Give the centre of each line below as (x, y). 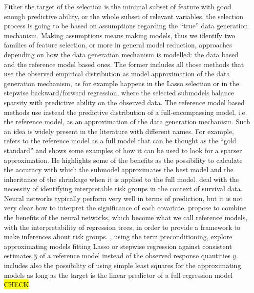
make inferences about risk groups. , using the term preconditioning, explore (118, 237)
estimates (18, 256)
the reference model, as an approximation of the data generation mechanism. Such (127, 122)
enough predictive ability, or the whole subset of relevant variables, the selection (124, 16)
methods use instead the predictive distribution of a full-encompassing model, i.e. (126, 112)
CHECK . (18, 284)
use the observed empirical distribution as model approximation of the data (117, 74)
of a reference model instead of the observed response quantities (135, 256)
